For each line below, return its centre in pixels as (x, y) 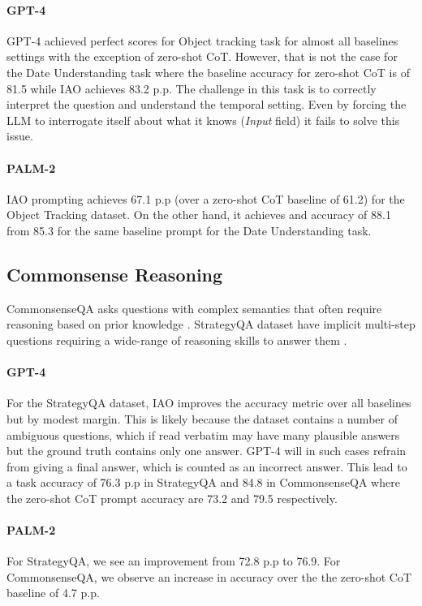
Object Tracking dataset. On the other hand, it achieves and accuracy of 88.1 (199, 215)
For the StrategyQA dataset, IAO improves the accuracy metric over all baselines (209, 403)
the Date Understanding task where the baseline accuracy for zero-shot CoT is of (208, 72)
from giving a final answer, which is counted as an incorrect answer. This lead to (207, 466)
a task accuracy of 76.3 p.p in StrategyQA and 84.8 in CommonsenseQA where (203, 482)
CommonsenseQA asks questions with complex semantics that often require (194, 308)
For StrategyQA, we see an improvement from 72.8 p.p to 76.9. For (174, 561)
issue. (20, 136)
